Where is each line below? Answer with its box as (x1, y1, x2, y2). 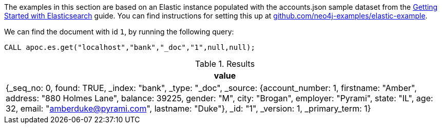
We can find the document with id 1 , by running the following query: (4, 27, 234, 36)
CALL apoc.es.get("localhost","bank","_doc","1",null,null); (4, 43, 255, 51)
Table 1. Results (195, 59, 255, 69)
